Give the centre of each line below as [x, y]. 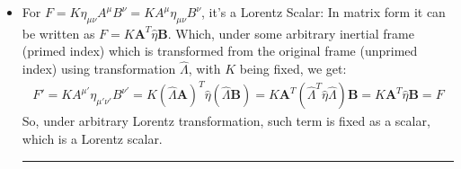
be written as [58, 33]
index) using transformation [99, 69]
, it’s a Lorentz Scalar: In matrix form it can [324, 12]
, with [204, 69]
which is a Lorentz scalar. [92, 138]
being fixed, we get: [293, 69]
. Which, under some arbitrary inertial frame [291, 33]
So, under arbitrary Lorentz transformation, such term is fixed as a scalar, [226, 121]
